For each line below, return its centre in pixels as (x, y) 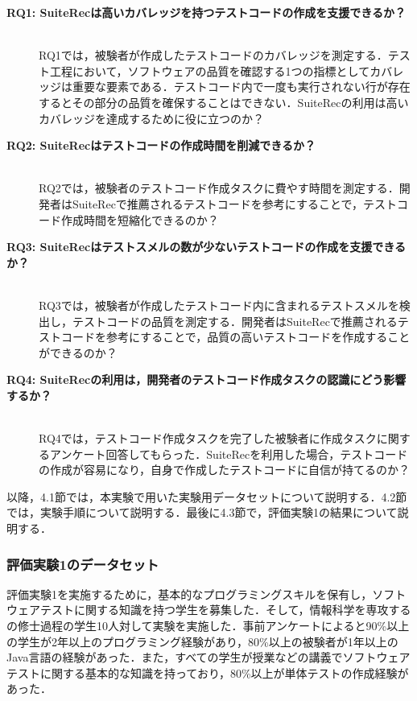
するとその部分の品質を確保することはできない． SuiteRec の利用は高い (224, 102)
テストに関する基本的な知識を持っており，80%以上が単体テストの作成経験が (208, 672)
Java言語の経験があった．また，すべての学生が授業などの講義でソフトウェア (208, 657)
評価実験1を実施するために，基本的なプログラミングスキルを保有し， (190, 594)
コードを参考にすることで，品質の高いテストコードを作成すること (235, 337)
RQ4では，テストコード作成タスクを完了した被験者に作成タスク (208, 438)
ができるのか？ (78, 352)
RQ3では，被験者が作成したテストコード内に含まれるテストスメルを (219, 305)
